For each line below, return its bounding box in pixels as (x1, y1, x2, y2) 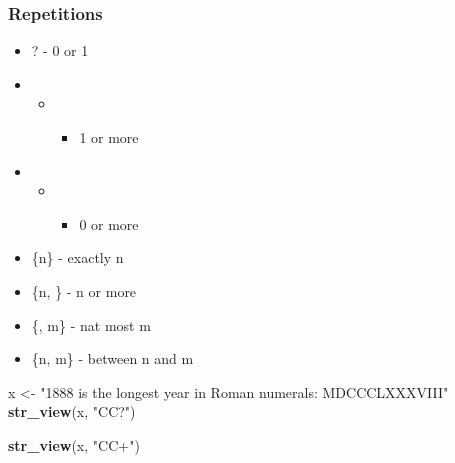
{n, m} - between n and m (31, 348, 194, 369)
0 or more (79, 213, 139, 234)
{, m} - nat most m (31, 314, 151, 335)
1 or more (79, 127, 139, 147)
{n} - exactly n (31, 247, 124, 268)
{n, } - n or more (31, 280, 137, 301)
